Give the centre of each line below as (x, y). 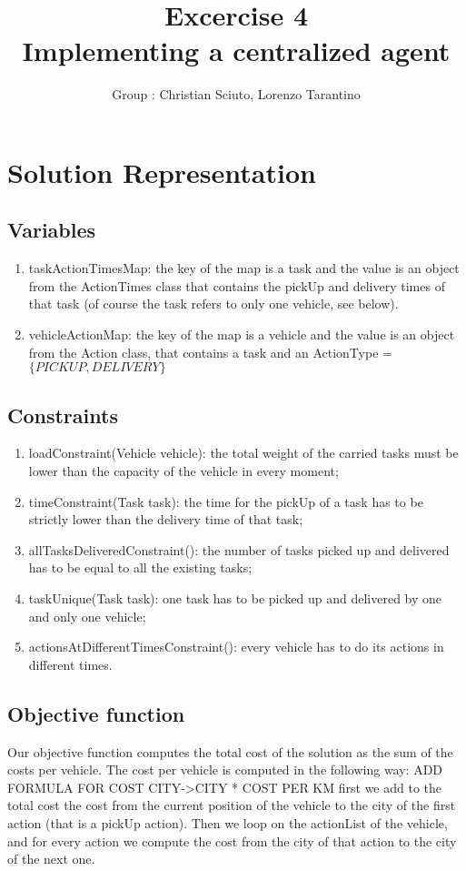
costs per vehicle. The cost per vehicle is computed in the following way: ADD (225, 770)
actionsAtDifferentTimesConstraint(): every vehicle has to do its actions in (236, 647)
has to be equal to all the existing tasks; (140, 567)
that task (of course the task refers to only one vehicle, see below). (213, 304)
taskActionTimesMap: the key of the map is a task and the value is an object (244, 268)
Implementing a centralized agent (236, 51)
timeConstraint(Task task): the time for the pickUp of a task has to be (226, 501)
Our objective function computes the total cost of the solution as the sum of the (230, 751)
